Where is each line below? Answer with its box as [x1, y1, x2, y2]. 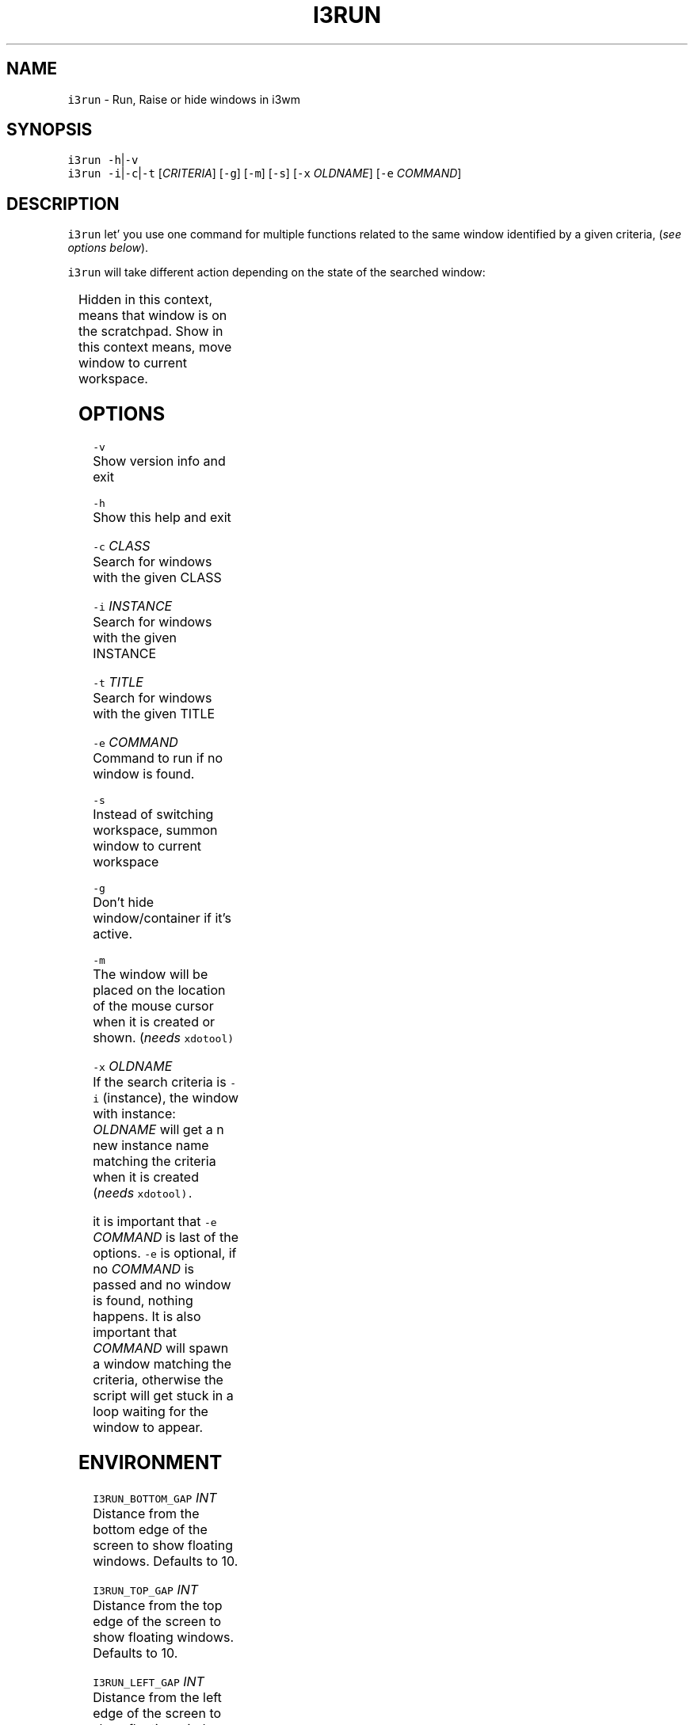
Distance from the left [93, 1689, 222, 1705]
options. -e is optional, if [93, 1245, 237, 1262]
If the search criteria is [93, 1074, 227, 1091]
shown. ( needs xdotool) [93, 1030, 235, 1046]
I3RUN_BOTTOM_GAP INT [93, 1489, 217, 1506]
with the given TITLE [93, 706, 215, 722]
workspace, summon [93, 822, 218, 839]
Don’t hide [93, 894, 154, 911]
